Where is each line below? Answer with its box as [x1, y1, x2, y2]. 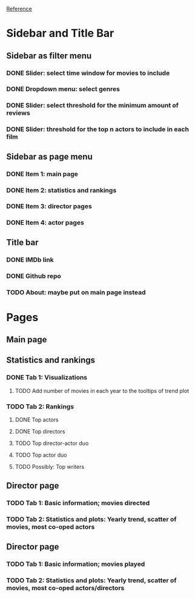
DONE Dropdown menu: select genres [6, 85, 120, 93]
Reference [6, 5, 32, 12]
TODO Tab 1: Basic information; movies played [6, 560, 145, 568]
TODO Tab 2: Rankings [6, 402, 74, 410]
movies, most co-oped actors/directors [6, 583, 125, 592]
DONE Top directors [15, 428, 65, 435]
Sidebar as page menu [6, 151, 93, 161]
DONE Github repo [6, 271, 62, 280]
